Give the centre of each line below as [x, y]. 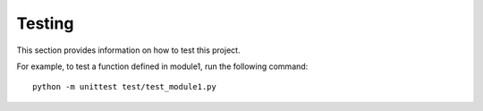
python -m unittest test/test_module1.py [124, 87]
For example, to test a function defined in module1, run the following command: [162, 66]
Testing [45, 23]
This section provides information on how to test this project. [128, 50]
